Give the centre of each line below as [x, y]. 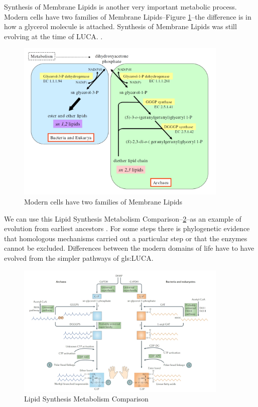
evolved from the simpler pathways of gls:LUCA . [79, 258]
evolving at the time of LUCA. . [53, 36]
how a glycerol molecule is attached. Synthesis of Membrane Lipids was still [120, 26]
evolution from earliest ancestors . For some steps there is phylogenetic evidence [127, 228]
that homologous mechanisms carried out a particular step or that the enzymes [126, 238]
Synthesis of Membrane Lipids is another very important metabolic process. [120, 7]
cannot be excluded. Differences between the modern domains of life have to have [129, 248]
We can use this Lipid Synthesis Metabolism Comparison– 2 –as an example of [123, 218]
